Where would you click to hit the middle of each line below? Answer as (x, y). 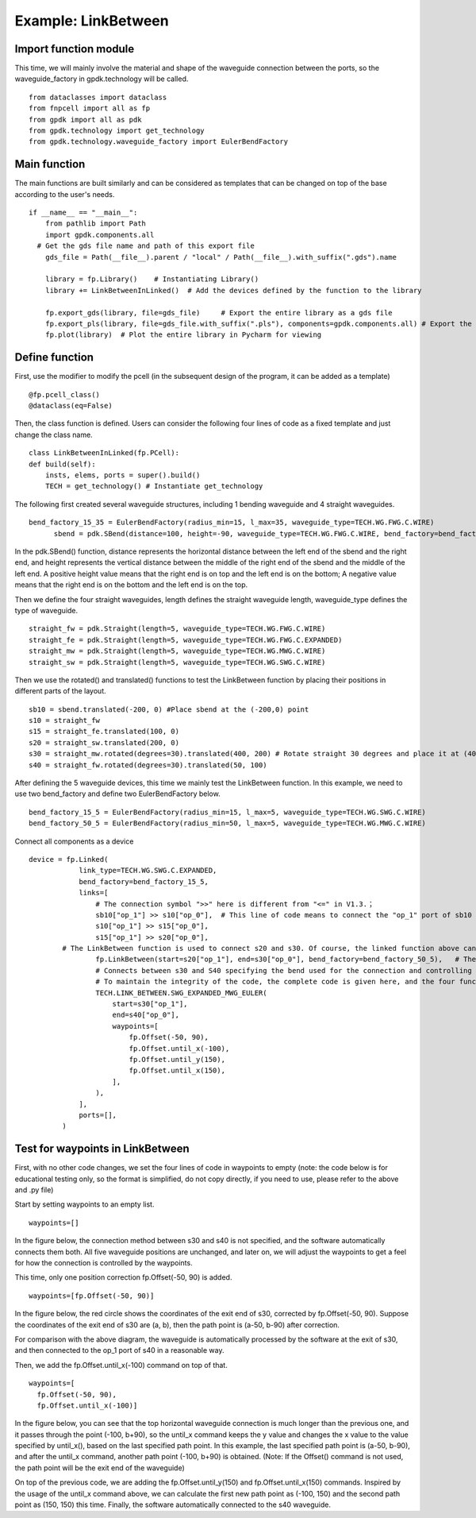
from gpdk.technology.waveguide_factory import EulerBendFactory (159, 142)
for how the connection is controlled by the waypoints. (104, 1262)
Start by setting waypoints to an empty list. (84, 1204)
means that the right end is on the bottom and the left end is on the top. (131, 585)
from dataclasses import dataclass (98, 97)
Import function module (75, 49)
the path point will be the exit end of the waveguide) (100, 1468)
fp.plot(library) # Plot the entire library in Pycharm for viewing (183, 335)
